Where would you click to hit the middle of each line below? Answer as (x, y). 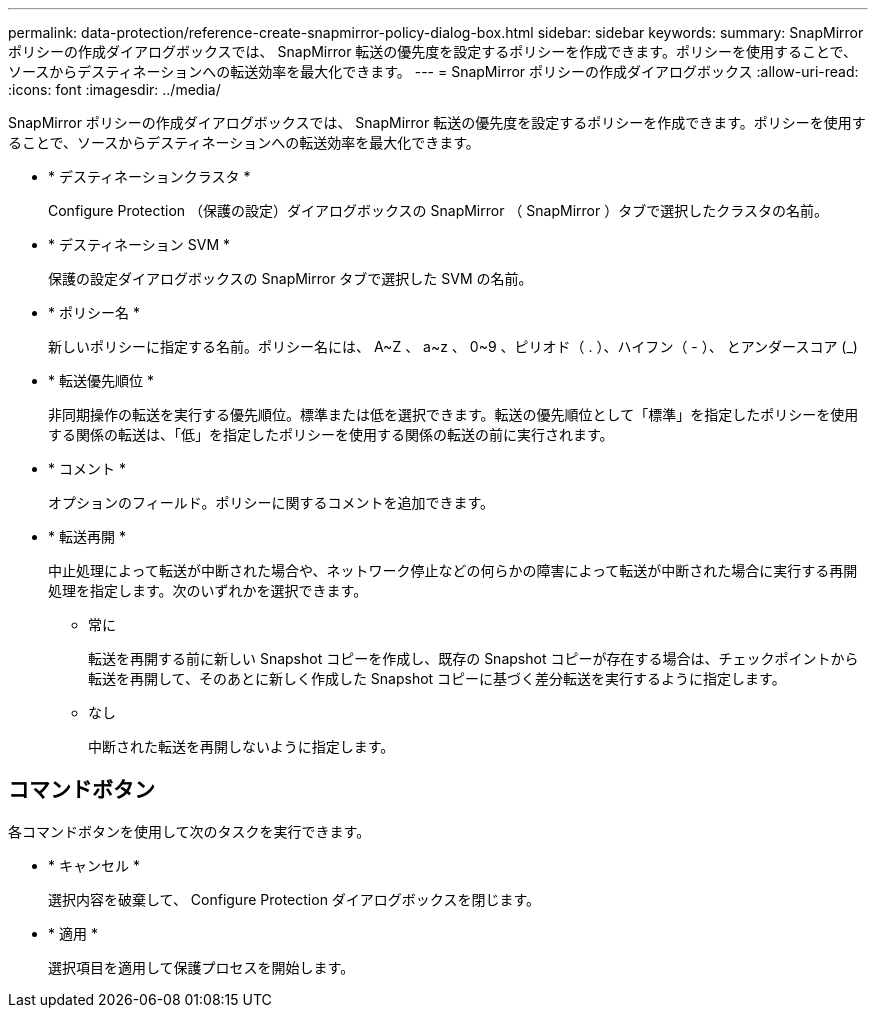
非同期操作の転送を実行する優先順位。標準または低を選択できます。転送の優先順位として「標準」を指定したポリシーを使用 (453, 414)
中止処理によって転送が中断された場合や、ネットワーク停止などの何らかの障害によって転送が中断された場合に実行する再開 (453, 570)
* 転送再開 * (87, 536)
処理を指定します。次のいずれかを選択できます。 (208, 590)
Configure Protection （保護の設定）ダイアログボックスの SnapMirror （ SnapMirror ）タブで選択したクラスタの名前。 (438, 210)
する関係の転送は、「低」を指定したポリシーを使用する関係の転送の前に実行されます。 (331, 434)
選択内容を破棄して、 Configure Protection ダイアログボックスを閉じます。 (294, 899)
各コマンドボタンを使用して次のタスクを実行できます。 (189, 831)
